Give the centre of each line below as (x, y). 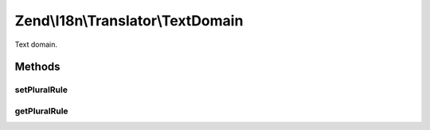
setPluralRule (41, 90)
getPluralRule (41, 111)
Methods (37, 67)
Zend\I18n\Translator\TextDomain (129, 21)
